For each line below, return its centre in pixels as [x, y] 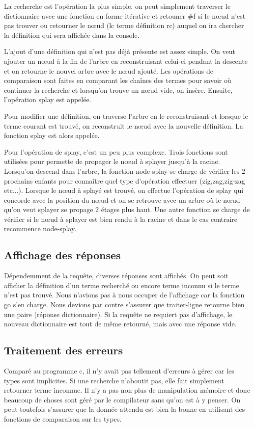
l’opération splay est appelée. [48, 99]
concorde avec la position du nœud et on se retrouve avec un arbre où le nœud [122, 200]
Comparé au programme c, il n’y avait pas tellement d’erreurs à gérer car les [119, 371]
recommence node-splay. [40, 228]
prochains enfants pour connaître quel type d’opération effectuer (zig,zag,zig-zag [125, 180]
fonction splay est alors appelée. [52, 135]
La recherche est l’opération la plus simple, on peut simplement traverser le [117, 6]
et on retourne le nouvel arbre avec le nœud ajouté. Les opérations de [109, 70]
